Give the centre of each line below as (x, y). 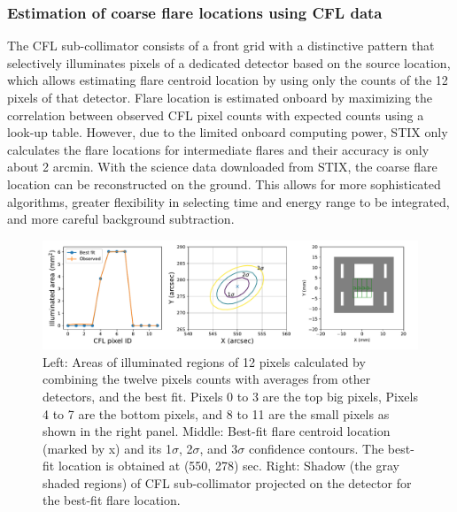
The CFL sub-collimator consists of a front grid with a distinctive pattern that (221, 46)
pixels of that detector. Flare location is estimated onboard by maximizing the (220, 97)
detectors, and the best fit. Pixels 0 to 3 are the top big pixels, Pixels (230, 396)
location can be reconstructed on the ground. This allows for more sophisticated (224, 183)
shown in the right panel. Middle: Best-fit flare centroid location (217, 431)
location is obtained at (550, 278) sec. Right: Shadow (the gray (228, 466)
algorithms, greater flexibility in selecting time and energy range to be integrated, (228, 201)
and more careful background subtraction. (121, 219)
